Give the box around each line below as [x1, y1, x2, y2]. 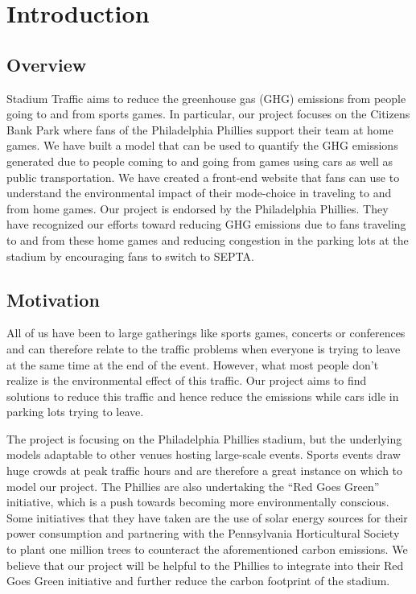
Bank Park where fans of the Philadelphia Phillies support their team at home [6, 121, 393, 138]
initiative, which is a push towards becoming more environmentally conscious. [6, 493, 389, 510]
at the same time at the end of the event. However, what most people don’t [6, 356, 379, 373]
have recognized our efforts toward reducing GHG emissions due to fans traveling [6, 216, 406, 233]
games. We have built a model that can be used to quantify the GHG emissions [6, 137, 398, 154]
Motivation [6, 287, 100, 311]
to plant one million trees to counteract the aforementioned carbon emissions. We [6, 541, 408, 558]
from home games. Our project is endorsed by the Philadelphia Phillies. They [6, 200, 389, 217]
